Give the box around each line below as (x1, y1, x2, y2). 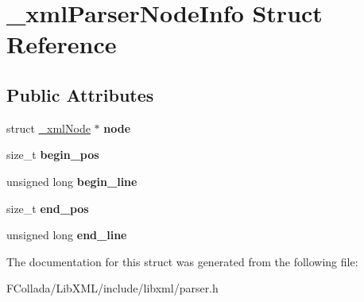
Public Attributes (6, 82, 154, 106)
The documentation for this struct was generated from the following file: (6, 253, 358, 269)
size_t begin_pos (6, 146, 99, 163)
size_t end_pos (6, 199, 89, 216)
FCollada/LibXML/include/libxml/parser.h (6, 280, 219, 296)
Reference (6, 28, 117, 60)
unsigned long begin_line (6, 172, 137, 189)
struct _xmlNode (6, 119, 91, 136)
